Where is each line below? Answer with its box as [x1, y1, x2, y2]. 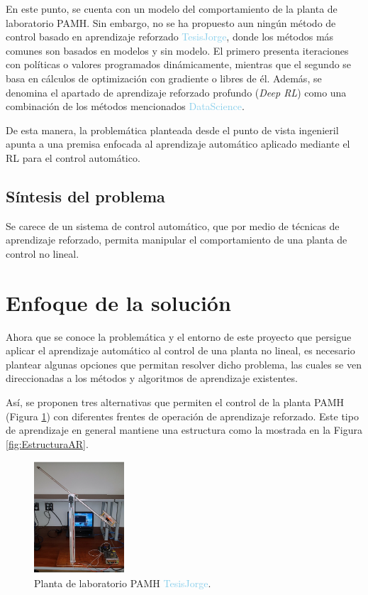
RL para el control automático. [6, 150, 140, 165]
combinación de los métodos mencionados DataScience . [6, 99, 245, 114]
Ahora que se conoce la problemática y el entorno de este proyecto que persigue [6, 329, 352, 344]
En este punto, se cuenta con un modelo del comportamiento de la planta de [6, 1, 338, 16]
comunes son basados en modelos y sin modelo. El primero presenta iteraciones [6, 43, 349, 58]
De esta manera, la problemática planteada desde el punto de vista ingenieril [6, 122, 339, 137]
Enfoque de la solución [6, 288, 231, 317]
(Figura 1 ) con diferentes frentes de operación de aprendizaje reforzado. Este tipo [6, 408, 359, 423]
